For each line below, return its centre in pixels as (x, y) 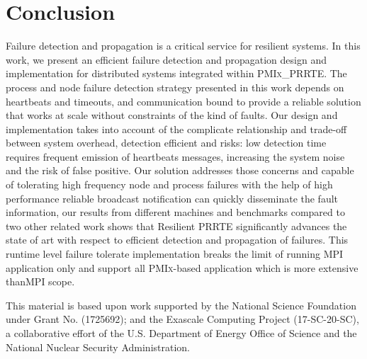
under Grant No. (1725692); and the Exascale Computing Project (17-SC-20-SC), (182, 319)
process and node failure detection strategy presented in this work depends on (175, 87)
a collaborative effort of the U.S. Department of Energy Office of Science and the (181, 333)
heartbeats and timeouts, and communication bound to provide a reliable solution (183, 101)
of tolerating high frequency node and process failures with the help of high (169, 184)
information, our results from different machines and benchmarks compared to (175, 212)
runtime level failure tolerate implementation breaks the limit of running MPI (175, 254)
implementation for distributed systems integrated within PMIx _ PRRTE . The (176, 73)
